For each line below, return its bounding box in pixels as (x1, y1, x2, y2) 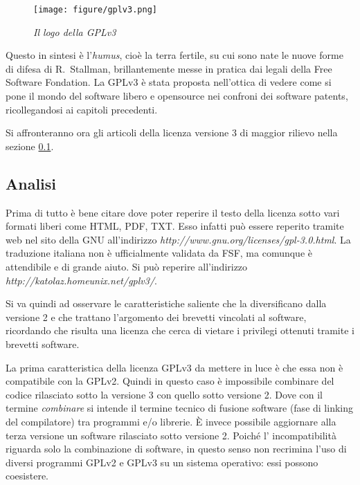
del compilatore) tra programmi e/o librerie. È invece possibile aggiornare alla (6, 414, 336, 428)
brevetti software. (6, 336, 80, 351)
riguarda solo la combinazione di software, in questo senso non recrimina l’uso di (6, 441, 347, 456)
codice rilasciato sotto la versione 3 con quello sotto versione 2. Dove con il (6, 387, 323, 401)
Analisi (6, 172, 57, 194)
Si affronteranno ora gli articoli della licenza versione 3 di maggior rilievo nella (6, 125, 338, 140)
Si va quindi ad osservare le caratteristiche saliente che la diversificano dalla (6, 296, 327, 311)
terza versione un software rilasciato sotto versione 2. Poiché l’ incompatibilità (6, 428, 336, 442)
